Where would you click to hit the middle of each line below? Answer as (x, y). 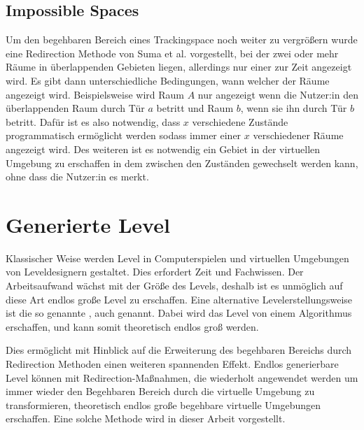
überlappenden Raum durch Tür (75, 108)
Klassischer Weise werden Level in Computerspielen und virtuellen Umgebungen (177, 258)
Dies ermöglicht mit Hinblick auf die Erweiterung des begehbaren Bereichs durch (179, 350)
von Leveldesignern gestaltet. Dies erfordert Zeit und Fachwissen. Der (155, 272)
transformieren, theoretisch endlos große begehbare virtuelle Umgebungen (163, 404)
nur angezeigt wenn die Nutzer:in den (278, 94)
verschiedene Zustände (240, 121)
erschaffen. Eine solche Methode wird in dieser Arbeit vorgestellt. (146, 418)
